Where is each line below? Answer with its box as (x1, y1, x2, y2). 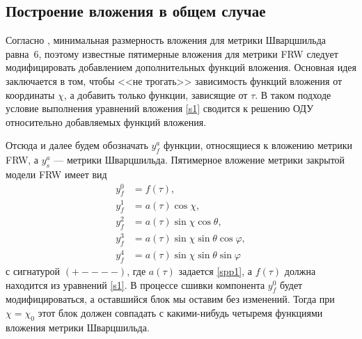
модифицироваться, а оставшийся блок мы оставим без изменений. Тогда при (6, 292, 335, 306)
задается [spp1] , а (178, 264, 253, 278)
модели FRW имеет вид (6, 166, 107, 181)
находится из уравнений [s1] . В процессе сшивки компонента (6, 277, 265, 292)
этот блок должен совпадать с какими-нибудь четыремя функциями (38, 306, 323, 320)
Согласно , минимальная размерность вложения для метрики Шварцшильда (6, 33, 326, 47)
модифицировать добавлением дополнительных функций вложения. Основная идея (6, 60, 356, 74)
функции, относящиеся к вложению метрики (163, 138, 353, 152)
